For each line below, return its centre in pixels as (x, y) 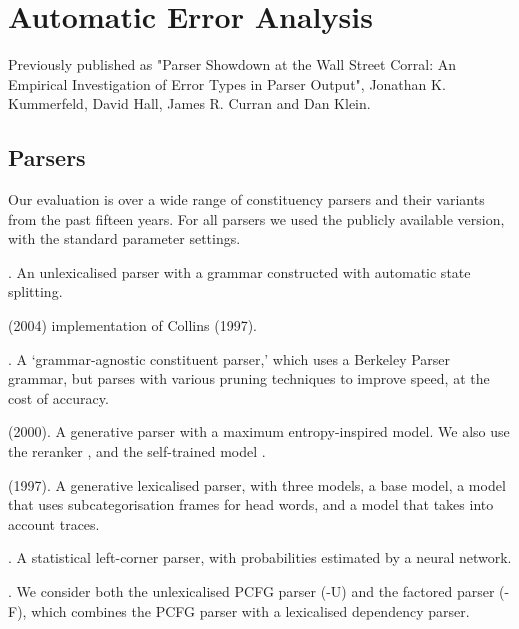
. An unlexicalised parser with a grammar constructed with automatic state (239, 271)
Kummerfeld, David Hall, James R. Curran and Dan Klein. (189, 103)
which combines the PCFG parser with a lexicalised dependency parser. (250, 610)
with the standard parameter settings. (124, 238)
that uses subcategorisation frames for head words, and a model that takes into (251, 504)
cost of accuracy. (58, 397)
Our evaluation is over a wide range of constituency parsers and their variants (246, 199)
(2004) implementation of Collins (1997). (132, 325)
